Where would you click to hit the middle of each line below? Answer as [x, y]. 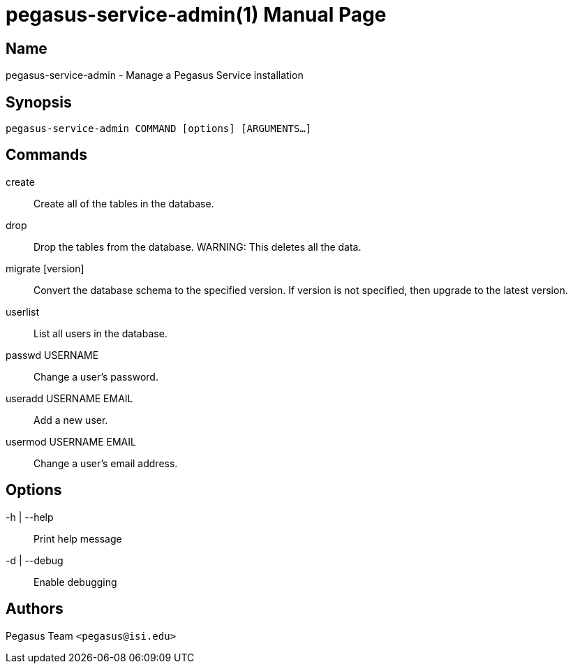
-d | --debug [35, 560]
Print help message [78, 538]
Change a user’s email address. [106, 463]
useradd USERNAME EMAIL [69, 398]
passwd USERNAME [52, 355]
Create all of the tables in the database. [124, 203]
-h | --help [30, 517]
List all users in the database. [101, 333]
